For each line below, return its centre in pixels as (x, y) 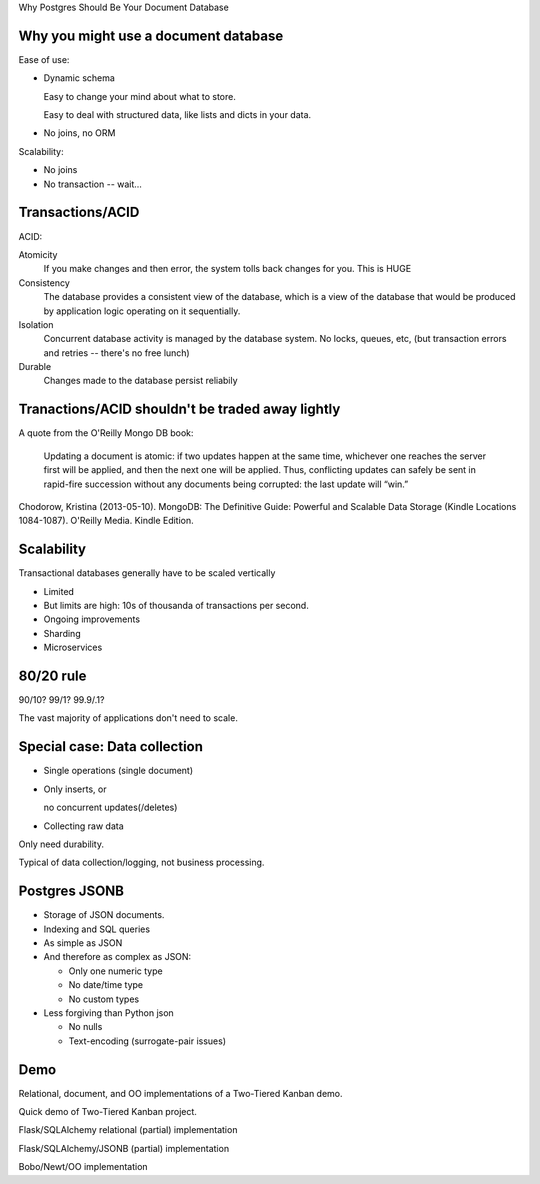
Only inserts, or (75, 789)
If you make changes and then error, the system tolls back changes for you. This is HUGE (227, 269)
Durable (35, 367)
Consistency (44, 282)
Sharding (62, 633)
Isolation (36, 324)
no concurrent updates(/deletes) (110, 807)
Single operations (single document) (118, 771)
